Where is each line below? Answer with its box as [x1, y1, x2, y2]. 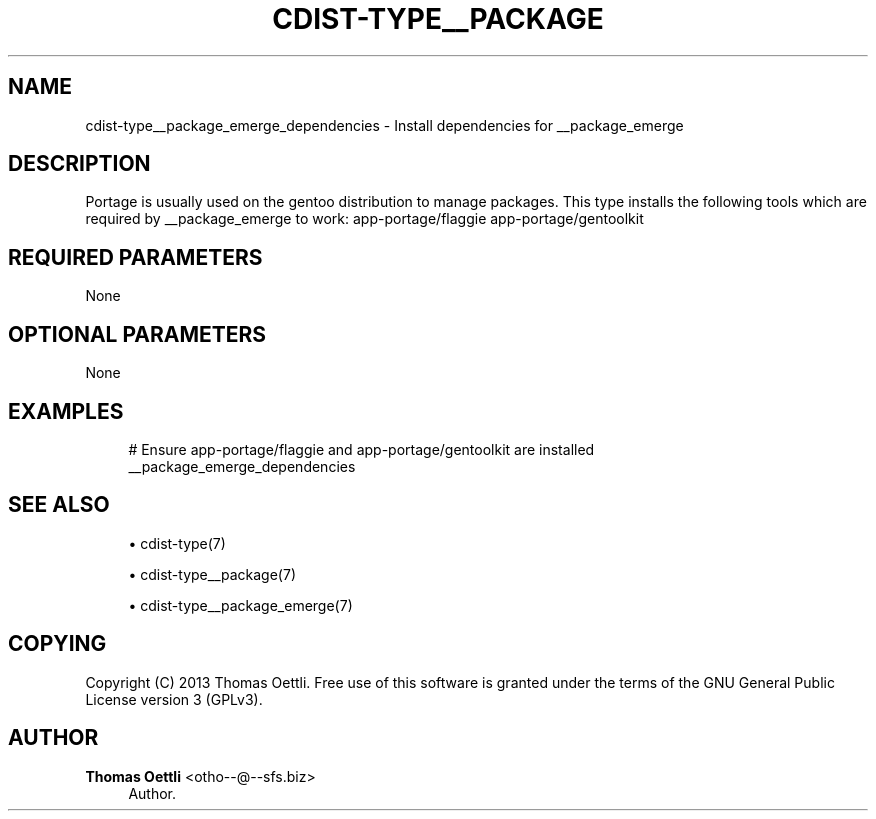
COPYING [8, 631, 107, 657]
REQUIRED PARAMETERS [8, 244, 263, 270]
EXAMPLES [8, 398, 124, 424]
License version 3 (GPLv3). [85, 690, 263, 708]
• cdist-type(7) [128, 534, 226, 552]
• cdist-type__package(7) [128, 565, 296, 583]
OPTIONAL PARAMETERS [8, 321, 267, 347]
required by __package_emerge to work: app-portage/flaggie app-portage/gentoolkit [85, 210, 644, 228]
